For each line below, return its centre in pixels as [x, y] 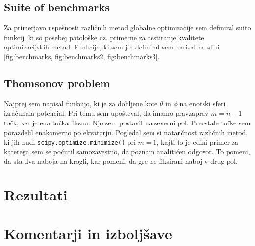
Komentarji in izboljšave [88, 233]
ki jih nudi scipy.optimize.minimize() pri [70, 142]
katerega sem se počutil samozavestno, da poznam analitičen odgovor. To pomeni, [127, 151]
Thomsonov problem [57, 83]
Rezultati [36, 195]
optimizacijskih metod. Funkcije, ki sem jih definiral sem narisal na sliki [112, 47]
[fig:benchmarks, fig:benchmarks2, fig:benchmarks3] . [82, 56]
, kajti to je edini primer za [198, 142]
